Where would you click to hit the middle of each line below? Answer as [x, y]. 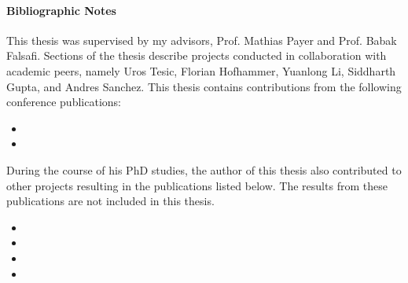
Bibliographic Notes [61, 10]
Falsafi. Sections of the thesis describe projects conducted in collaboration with [197, 55]
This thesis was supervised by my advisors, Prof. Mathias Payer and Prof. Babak [202, 40]
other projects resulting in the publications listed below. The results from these [197, 185]
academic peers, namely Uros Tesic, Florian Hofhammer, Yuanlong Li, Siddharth [201, 70]
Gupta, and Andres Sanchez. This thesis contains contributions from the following [204, 86]
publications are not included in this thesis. [110, 201]
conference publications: [64, 102]
